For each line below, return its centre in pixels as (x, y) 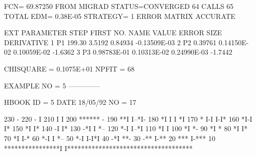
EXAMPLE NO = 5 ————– (52, 85)
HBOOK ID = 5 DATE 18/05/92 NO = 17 (70, 102)
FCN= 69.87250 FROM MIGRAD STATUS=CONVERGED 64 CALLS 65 (119, 6)
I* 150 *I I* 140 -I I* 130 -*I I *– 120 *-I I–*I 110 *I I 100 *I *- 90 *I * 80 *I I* (126, 128)
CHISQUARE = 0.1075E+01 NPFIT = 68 (69, 68)
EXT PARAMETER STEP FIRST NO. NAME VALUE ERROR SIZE (113, 33)
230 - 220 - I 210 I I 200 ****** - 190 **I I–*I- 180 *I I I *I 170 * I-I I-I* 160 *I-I (128, 118)
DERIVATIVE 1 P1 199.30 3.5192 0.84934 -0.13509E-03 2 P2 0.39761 (110, 42)
